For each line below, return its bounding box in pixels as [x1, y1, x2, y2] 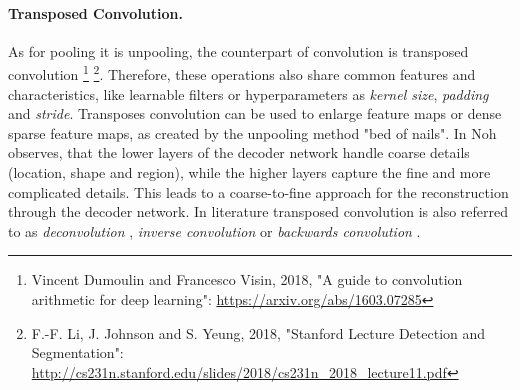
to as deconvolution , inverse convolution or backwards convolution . [8, 220, 421, 241]
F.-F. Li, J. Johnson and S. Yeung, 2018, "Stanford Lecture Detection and [31, 322, 486, 343]
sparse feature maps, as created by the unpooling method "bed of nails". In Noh [8, 122, 497, 143]
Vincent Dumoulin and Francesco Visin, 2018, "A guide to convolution [31, 269, 463, 290]
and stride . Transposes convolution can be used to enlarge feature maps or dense [8, 103, 502, 124]
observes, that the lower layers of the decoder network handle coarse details [8, 142, 470, 163]
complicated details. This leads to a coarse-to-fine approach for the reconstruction [8, 181, 509, 202]
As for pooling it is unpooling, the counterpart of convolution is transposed [8, 40, 469, 61]
